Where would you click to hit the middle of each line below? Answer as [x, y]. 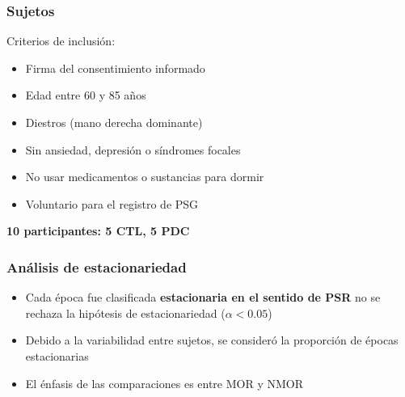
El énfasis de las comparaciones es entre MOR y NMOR [165, 383]
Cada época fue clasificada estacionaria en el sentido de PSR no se [203, 297]
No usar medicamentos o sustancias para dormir [145, 177]
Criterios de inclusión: [61, 41]
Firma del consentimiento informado [115, 68]
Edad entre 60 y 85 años [86, 95]
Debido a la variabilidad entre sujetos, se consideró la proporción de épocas [212, 340]
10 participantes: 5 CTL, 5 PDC [98, 231]
